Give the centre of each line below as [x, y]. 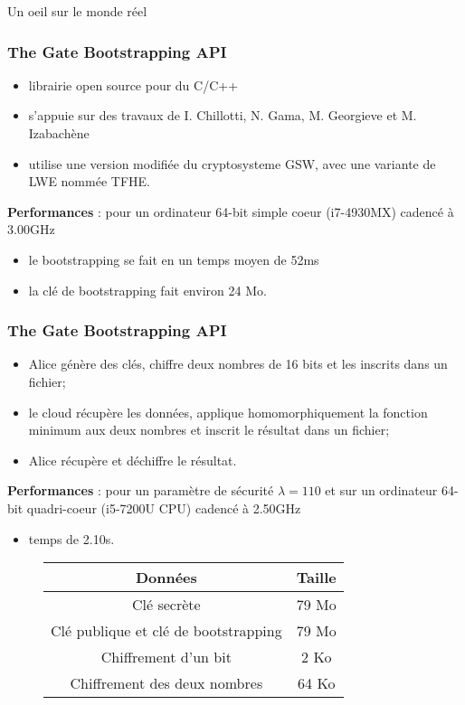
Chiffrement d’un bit [166, 657]
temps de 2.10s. [71, 538]
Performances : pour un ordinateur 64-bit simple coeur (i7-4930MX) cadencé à [231, 211]
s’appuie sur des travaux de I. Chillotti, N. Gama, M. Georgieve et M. [223, 115]
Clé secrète [166, 605]
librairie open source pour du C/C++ [133, 85]
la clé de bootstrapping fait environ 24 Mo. [147, 290]
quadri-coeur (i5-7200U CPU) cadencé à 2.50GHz [164, 508]
